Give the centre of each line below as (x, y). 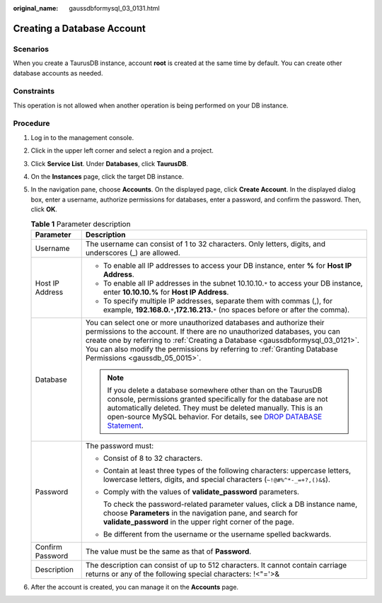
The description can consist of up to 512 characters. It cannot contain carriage (216, 565)
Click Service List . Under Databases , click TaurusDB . (110, 163)
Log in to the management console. (82, 137)
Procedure (31, 124)
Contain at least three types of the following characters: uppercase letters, (227, 470)
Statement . (126, 426)
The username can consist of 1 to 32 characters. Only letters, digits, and (205, 244)
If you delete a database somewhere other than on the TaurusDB (215, 390)
